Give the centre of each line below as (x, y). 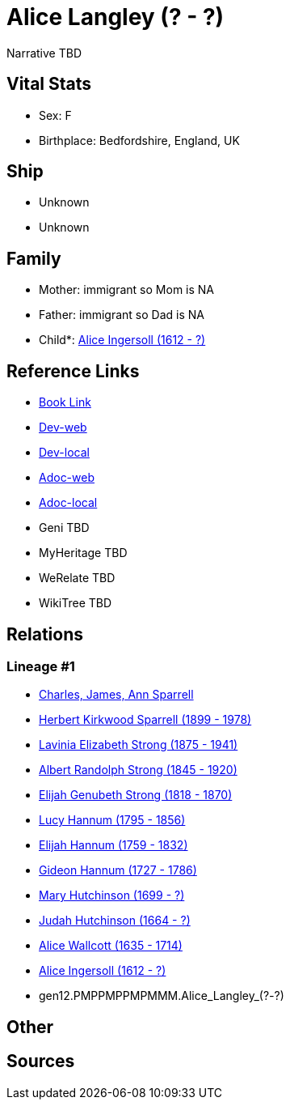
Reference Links (73, 371)
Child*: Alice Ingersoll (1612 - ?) (122, 340)
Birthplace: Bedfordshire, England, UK (139, 140)
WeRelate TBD (77, 578)
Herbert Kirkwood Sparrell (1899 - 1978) (145, 720)
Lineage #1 (41, 666)
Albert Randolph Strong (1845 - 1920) (138, 770)
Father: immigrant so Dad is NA (122, 315)
